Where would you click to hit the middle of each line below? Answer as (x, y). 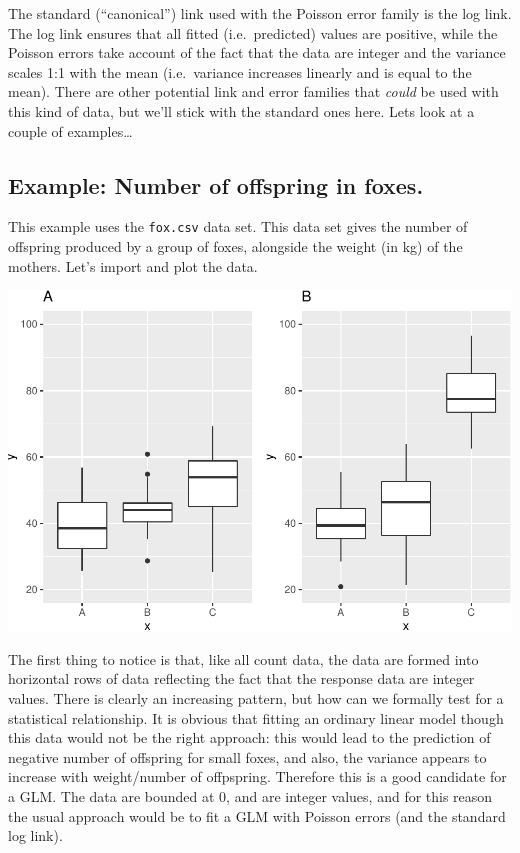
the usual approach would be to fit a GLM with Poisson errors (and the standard (257, 815)
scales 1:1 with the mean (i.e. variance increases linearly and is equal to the (240, 71)
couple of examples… (70, 130)
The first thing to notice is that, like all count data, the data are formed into (243, 658)
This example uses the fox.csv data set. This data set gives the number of (238, 226)
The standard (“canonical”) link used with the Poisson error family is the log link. (260, 13)
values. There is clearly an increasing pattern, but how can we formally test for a (256, 698)
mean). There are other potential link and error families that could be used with (253, 91)
